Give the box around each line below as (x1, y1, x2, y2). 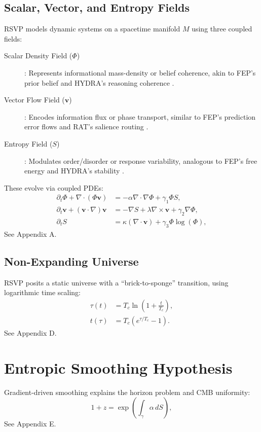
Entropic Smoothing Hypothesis (4, 357, 233, 378)
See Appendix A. (4, 228, 57, 239)
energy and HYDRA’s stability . (24, 165, 124, 176)
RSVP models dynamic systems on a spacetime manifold (4, 23, 180, 34)
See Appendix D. (4, 327, 57, 338)
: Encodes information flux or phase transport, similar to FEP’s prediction (24, 111, 256, 122)
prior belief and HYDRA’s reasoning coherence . (24, 77, 174, 88)
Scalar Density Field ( (4, 50, 72, 61)
